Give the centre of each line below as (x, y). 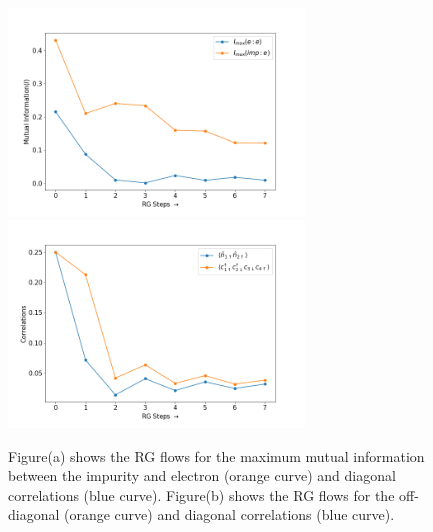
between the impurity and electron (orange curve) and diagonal (202, 475)
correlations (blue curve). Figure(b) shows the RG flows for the (201, 494)
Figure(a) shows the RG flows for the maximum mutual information (216, 455)
